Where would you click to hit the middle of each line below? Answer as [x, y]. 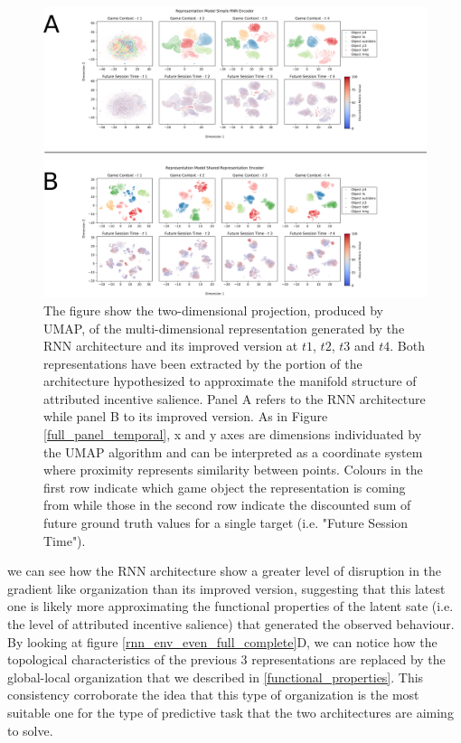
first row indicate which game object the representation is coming [225, 487]
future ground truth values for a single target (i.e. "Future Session [226, 523]
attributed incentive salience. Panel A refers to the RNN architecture [235, 398]
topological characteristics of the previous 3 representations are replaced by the [226, 659]
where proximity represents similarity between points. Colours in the [233, 470]
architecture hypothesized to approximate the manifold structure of [230, 381]
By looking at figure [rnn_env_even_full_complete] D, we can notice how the [222, 641]
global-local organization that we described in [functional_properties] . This [216, 677]
